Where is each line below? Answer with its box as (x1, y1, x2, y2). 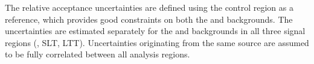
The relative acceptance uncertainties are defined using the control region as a (5, 1, 293, 13)
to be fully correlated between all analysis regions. (5, 48, 190, 60)
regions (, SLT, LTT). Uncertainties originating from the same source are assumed (5, 36, 309, 48)
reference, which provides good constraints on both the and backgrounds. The (5, 13, 293, 25)
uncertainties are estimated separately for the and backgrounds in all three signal (5, 25, 306, 37)
